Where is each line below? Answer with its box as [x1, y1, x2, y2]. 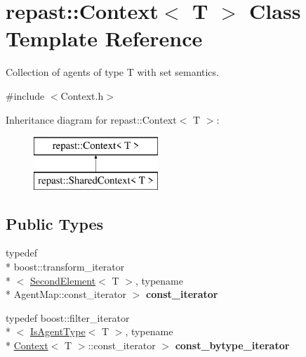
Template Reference [6, 24, 203, 53]
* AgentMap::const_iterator [6, 287, 127, 301]
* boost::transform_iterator [6, 259, 125, 274]
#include [6, 88, 45, 103]
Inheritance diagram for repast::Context [6, 112, 177, 126]
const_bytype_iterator [175, 338, 290, 353]
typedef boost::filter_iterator [6, 310, 130, 325]
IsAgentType [30, 324, 86, 339]
